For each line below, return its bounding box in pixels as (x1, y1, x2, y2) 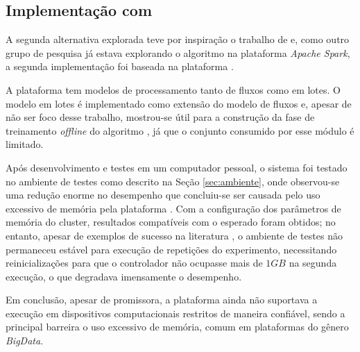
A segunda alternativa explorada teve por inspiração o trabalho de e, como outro (6, 32, 350, 47)
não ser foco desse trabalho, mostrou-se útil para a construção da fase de (6, 110, 315, 124)
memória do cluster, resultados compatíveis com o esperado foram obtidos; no (6, 215, 336, 229)
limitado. (6, 137, 44, 151)
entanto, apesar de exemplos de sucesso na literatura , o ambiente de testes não (6, 228, 343, 242)
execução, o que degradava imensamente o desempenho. (6, 269, 242, 283)
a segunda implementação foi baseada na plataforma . (6, 59, 234, 74)
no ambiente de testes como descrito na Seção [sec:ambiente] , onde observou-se (6, 174, 340, 188)
